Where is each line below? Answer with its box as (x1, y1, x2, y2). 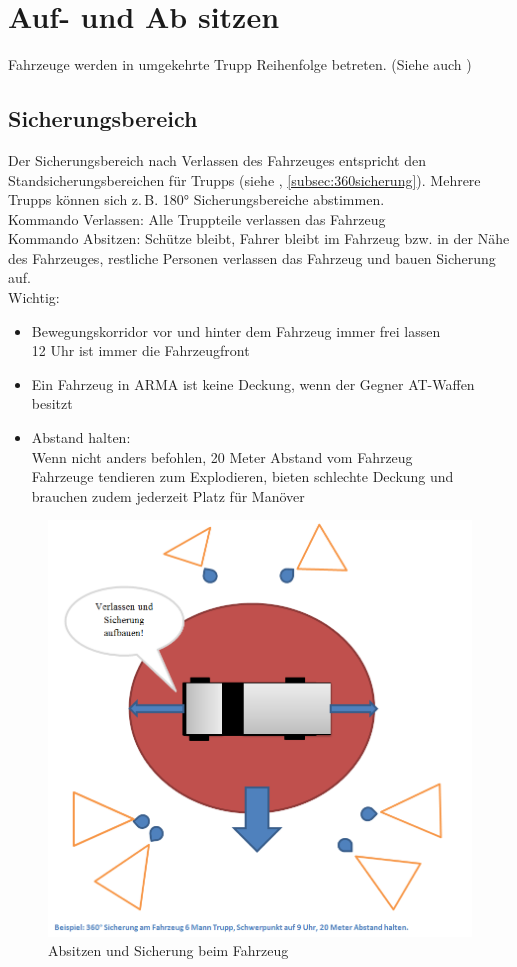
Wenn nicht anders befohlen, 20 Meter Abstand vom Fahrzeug (31, 446, 413, 467)
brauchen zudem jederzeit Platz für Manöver (31, 485, 305, 506)
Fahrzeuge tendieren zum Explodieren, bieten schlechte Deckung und (31, 466, 454, 487)
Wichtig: (8, 287, 60, 308)
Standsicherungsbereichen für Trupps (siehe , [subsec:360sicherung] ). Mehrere (8, 169, 481, 190)
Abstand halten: (31, 427, 131, 448)
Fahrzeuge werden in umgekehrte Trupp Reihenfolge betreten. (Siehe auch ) (8, 54, 472, 75)
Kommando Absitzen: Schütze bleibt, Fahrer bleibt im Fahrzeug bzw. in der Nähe (8, 228, 510, 249)
